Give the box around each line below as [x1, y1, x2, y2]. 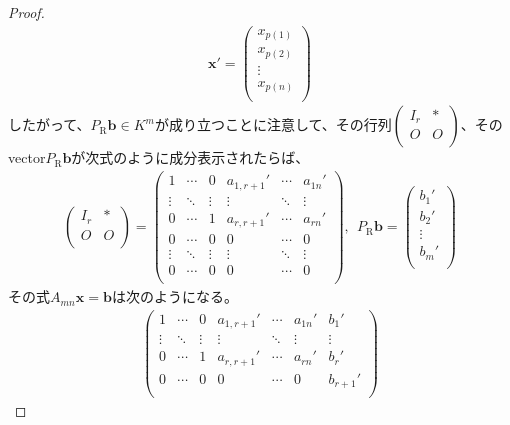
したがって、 [8, 114, 91, 135]
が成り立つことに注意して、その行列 [154, 114, 392, 135]
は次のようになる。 [111, 286, 238, 307]
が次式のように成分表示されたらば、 [71, 147, 310, 168]
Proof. [8, 2, 45, 22]
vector [8, 147, 46, 168]
